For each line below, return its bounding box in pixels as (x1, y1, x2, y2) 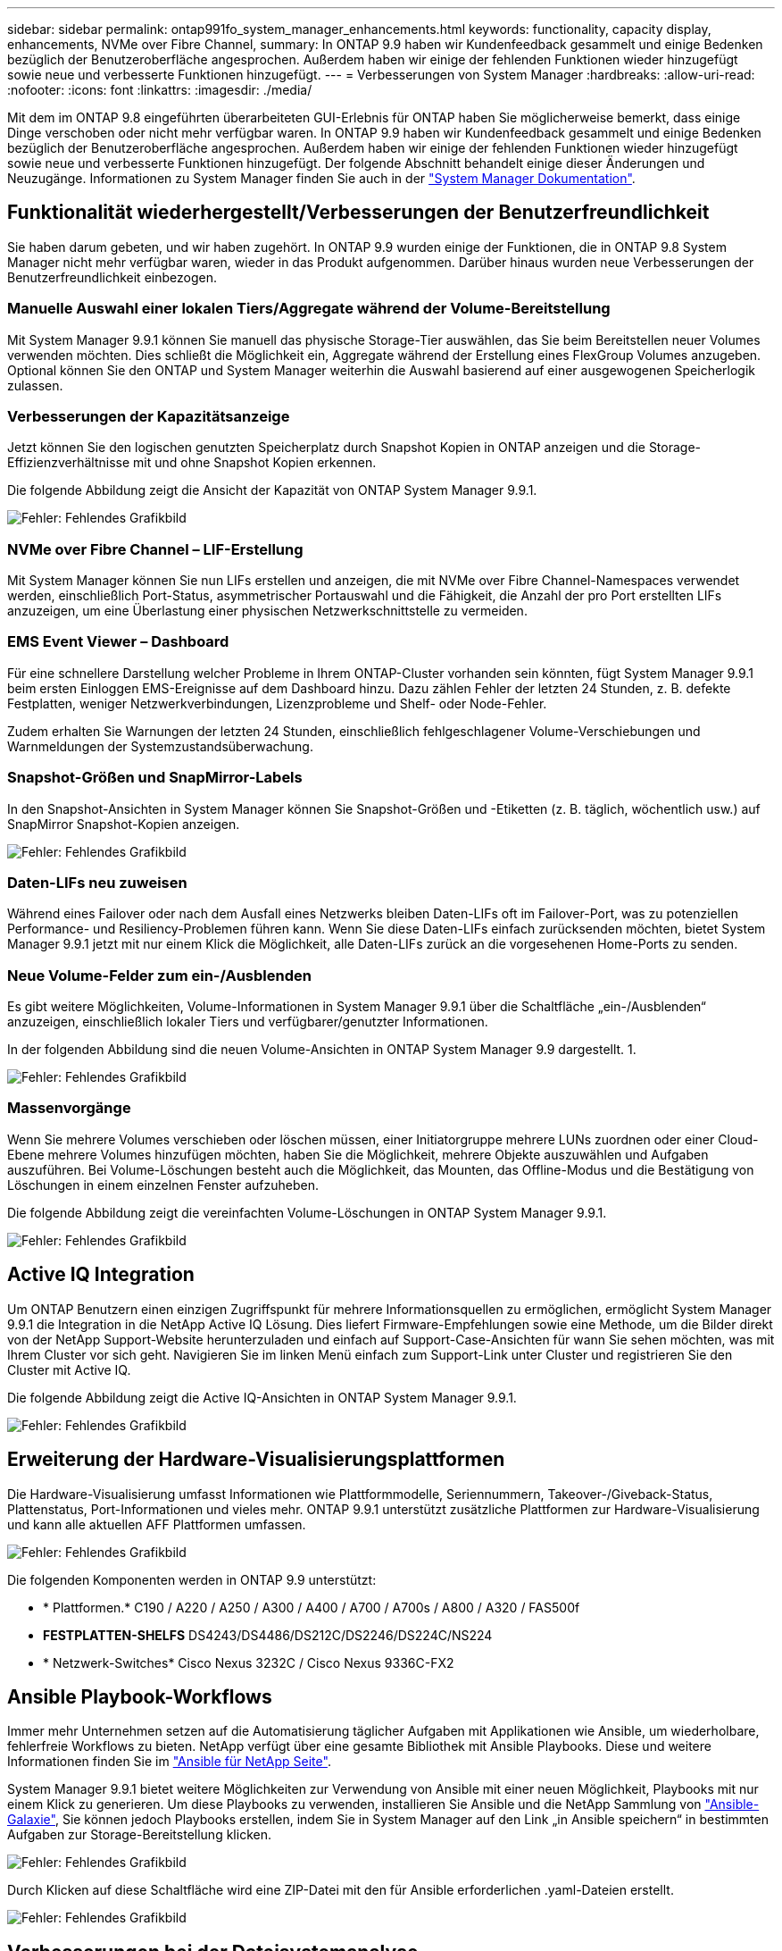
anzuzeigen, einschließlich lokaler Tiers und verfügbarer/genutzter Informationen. (7, 1014, 488, 1030)
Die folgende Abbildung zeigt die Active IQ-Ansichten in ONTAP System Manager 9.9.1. (7, 1389, 517, 1405)
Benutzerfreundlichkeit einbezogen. (7, 269, 217, 285)
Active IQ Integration (7, 1263, 195, 1286)
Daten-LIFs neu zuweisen (7, 873, 187, 892)
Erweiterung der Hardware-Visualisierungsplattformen (7, 1448, 505, 1471)
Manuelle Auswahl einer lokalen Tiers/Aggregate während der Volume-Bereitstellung (7, 299, 611, 318)
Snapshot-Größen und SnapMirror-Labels (7, 768, 303, 787)
